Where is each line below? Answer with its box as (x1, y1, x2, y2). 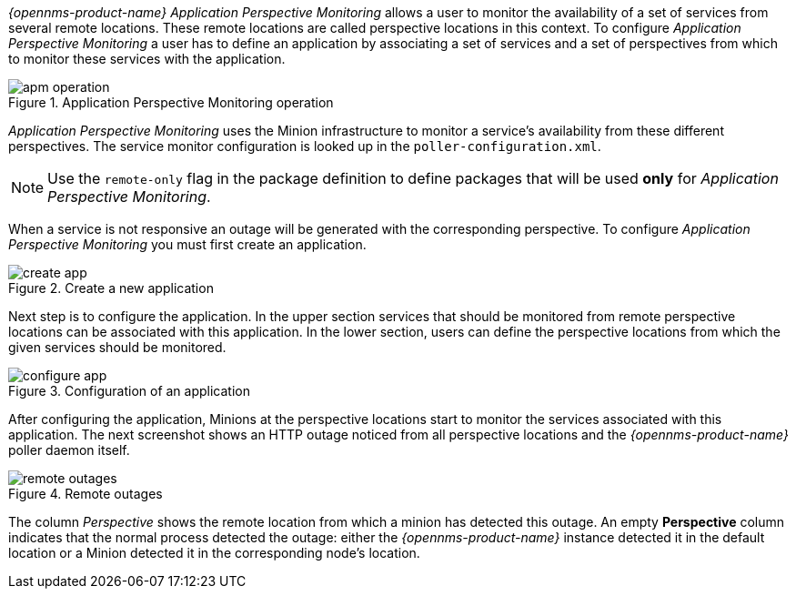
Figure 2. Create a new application (8, 280, 214, 296)
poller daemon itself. (8, 442, 130, 458)
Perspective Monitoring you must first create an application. (8, 237, 367, 252)
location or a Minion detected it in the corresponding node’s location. (8, 545, 420, 561)
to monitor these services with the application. (8, 51, 286, 66)
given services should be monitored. (8, 339, 227, 355)
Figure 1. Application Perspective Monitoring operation (8, 95, 334, 110)
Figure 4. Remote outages (8, 486, 163, 501)
